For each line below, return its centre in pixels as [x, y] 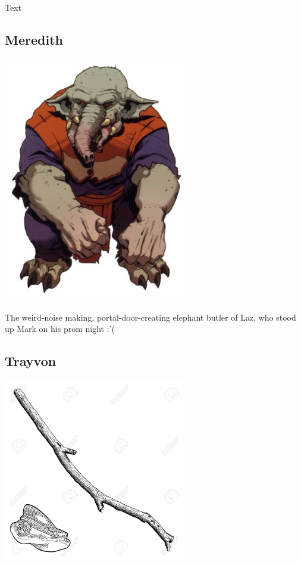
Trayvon [31, 361]
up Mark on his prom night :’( [60, 329]
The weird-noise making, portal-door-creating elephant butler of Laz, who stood [150, 317]
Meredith [34, 39]
